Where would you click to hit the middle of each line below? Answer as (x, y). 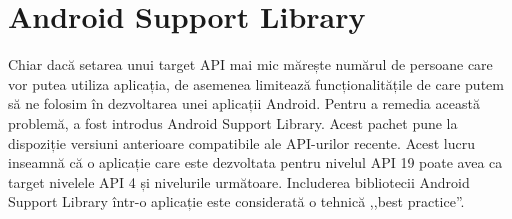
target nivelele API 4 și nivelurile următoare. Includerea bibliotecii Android (239, 181)
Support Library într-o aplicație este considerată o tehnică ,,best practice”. (236, 201)
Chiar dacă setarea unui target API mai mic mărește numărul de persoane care (250, 64)
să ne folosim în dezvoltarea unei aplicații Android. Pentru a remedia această (244, 103)
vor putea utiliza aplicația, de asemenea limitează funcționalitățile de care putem (256, 83)
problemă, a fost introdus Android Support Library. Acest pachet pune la (233, 122)
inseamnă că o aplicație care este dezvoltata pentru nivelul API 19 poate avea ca (255, 162)
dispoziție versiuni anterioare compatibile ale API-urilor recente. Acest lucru (241, 142)
